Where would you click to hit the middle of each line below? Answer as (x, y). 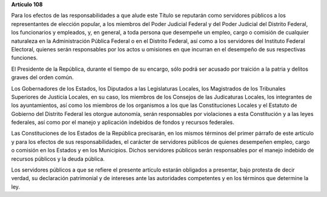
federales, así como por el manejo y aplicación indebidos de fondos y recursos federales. (123, 122)
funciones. (25, 58)
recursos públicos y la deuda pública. (58, 159)
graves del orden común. (42, 77)
